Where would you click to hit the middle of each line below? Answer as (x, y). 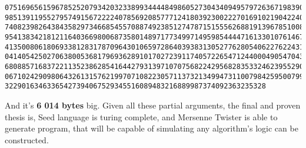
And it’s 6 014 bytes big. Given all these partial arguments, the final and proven (153, 105)
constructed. (27, 139)
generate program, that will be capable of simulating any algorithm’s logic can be (152, 128)
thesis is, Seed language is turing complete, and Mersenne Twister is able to (141, 116)
